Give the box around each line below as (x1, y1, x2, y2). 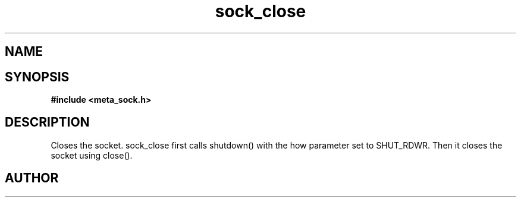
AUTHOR (5, 171, 59, 186)
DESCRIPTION (5, 115, 90, 130)
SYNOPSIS (5, 69, 70, 84)
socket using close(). (51, 150, 133, 160)
